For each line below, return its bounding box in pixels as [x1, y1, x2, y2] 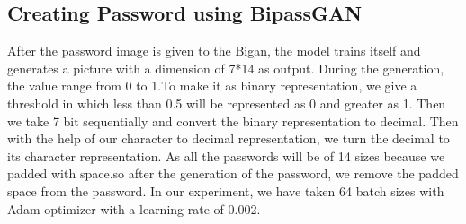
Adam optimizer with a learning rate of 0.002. [7, 199, 261, 218]
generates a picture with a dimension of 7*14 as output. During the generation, [7, 58, 444, 77]
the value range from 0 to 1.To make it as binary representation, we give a [7, 76, 417, 95]
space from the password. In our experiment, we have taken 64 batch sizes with [7, 181, 444, 200]
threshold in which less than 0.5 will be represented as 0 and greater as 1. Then [7, 93, 446, 112]
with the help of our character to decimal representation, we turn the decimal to [7, 129, 450, 148]
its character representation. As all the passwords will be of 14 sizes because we [7, 146, 445, 165]
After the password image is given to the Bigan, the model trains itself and [7, 41, 421, 60]
